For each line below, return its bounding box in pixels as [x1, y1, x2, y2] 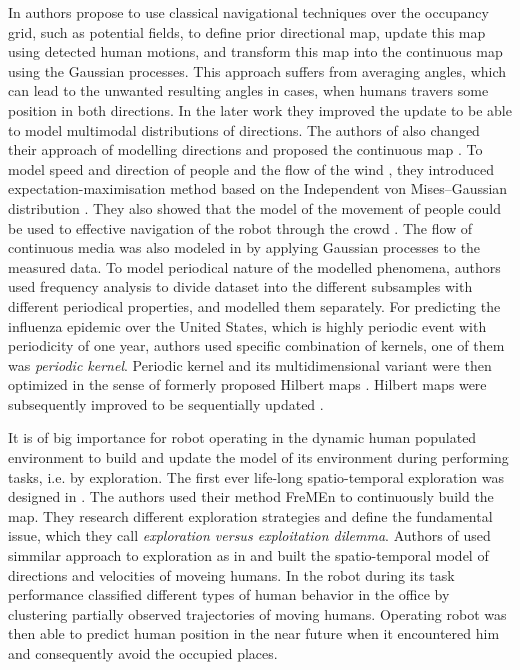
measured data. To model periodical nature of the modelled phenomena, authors [8, 256, 501, 277]
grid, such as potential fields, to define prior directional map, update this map [8, 21, 486, 42]
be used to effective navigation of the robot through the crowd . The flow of [8, 217, 473, 238]
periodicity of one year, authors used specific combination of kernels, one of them [8, 335, 505, 356]
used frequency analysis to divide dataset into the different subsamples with [8, 276, 473, 297]
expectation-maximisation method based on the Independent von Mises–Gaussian [8, 178, 508, 199]
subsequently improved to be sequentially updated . [8, 393, 324, 414]
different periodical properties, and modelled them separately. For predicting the [8, 295, 501, 316]
